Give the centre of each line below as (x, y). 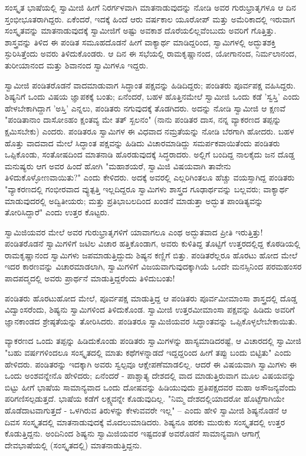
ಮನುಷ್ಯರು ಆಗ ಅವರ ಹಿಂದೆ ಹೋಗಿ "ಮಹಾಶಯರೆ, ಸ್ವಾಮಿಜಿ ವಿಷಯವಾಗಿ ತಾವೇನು (118, 165)
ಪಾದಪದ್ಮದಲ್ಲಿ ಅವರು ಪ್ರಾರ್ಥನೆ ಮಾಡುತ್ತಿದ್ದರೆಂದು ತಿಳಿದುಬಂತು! (90, 278)
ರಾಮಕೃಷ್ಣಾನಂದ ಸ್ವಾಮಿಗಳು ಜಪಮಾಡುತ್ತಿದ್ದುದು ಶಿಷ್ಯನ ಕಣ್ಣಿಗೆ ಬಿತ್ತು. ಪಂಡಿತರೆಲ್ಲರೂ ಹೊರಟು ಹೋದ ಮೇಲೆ (151, 255)
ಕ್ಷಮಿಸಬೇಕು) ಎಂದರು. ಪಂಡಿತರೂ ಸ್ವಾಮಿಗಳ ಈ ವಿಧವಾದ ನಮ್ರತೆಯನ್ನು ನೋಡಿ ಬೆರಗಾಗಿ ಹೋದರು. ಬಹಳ (149, 131)
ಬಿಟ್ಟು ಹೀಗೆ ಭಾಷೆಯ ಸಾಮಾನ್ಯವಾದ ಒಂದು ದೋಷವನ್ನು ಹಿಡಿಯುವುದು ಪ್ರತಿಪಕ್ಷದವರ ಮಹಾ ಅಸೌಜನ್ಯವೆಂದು (151, 387)
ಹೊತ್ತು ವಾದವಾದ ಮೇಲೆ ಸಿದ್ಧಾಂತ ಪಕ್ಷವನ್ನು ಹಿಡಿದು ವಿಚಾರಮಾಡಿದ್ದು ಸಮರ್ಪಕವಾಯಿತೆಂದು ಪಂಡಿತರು (142, 142)
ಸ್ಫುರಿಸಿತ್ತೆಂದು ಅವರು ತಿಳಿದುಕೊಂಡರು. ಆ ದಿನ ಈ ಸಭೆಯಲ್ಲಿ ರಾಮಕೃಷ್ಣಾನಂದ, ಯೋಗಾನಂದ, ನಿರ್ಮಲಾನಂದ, (151, 53)
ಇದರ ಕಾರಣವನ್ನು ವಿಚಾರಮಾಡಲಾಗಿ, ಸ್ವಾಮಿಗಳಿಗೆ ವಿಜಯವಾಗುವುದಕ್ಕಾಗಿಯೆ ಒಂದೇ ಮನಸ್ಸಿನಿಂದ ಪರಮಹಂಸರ (153, 266)
